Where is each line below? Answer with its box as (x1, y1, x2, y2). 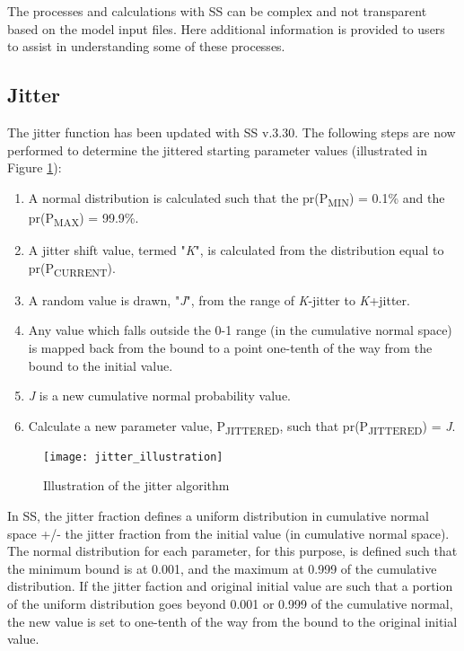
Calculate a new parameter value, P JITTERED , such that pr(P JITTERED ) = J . (28, 416, 456, 437)
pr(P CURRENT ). (28, 258, 116, 279)
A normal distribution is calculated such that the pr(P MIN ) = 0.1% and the (28, 188, 445, 209)
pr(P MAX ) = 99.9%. (28, 207, 139, 229)
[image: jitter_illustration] (43, 450, 223, 463)
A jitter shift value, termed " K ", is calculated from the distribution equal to (28, 241, 444, 260)
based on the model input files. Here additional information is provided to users (7, 19, 445, 38)
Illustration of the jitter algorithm (43, 476, 230, 495)
